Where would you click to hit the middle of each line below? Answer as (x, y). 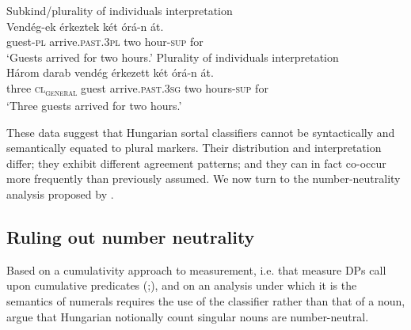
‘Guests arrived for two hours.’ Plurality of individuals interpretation (173, 57)
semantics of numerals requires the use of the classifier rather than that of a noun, (206, 301)
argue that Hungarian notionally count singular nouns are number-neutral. (188, 316)
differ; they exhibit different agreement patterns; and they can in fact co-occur (196, 163)
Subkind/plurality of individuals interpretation (120, 10)
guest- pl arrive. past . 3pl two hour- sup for (105, 42)
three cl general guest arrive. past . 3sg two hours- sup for (137, 89)
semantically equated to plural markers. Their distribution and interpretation (194, 148)
